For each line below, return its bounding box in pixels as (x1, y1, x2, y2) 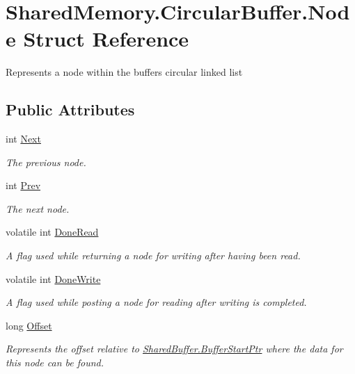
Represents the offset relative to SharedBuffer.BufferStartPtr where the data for (6, 341, 343, 356)
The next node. (6, 201, 70, 216)
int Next (6, 131, 41, 146)
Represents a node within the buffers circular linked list (6, 65, 243, 79)
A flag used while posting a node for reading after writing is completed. (6, 295, 307, 309)
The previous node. (6, 154, 86, 169)
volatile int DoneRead (6, 225, 99, 239)
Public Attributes (6, 99, 135, 120)
